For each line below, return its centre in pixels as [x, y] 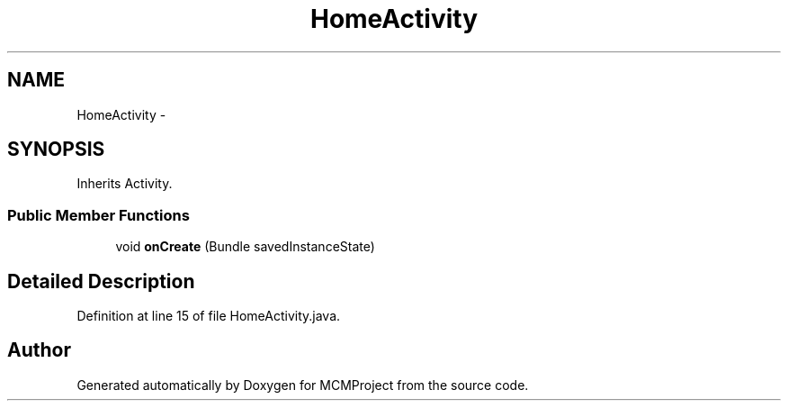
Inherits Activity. [125, 184]
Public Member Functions [98, 215]
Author [39, 350]
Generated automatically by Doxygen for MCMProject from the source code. [303, 385]
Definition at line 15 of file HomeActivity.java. [209, 316]
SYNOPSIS [56, 150]
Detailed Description [101, 281]
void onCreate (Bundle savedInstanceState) [245, 247]
